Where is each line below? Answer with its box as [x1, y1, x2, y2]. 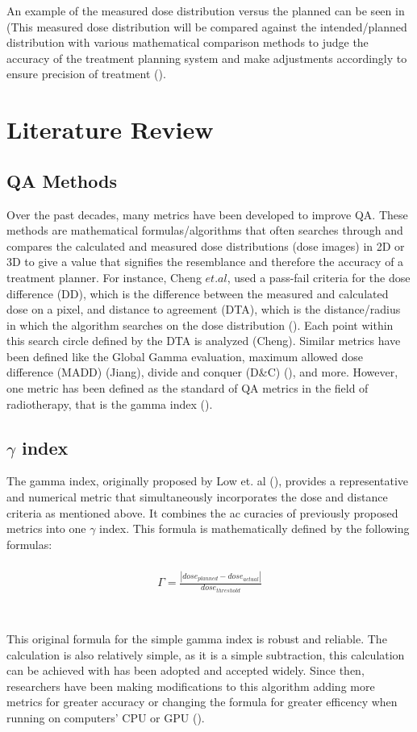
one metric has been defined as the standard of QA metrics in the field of [6, 380, 369, 397]
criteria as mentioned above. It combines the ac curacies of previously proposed [6, 504, 398, 521]
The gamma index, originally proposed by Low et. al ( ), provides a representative [6, 472, 409, 489]
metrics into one [6, 520, 86, 537]
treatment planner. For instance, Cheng [6, 268, 202, 285]
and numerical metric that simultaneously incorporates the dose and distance [6, 489, 388, 505]
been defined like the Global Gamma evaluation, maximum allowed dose [6, 347, 364, 364]
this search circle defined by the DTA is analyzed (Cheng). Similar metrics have [6, 332, 401, 349]
